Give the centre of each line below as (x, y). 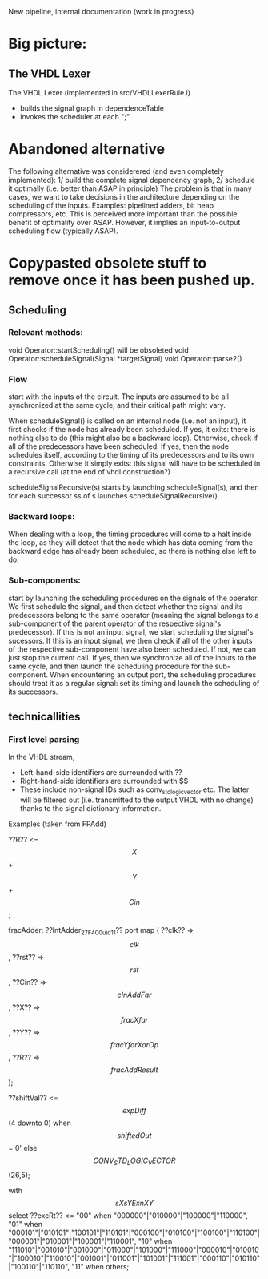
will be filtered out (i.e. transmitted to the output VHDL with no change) (136, 800)
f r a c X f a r (134, 1019)
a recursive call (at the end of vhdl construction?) (89, 472)
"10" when (155, 1241)
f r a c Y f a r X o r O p (134, 1044)
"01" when (25, 1224)
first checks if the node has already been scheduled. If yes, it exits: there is (132, 430)
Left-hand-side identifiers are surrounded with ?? (101, 773)
